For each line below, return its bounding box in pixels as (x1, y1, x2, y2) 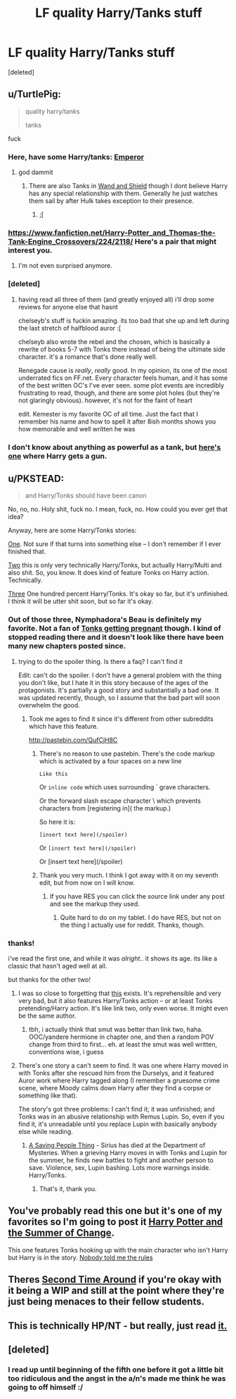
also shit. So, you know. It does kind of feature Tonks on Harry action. (8, 569, 209, 577)
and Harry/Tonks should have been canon (25, 491, 147, 500)
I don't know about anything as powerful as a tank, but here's (8, 442, 221, 452)
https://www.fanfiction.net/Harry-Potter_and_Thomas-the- (8, 228, 216, 238)
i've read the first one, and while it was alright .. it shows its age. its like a (8, 954, 218, 963)
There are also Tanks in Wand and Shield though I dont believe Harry (28, 182, 228, 190)
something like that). (18, 1091, 78, 1099)
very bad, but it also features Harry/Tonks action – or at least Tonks (18, 996, 214, 1005)
